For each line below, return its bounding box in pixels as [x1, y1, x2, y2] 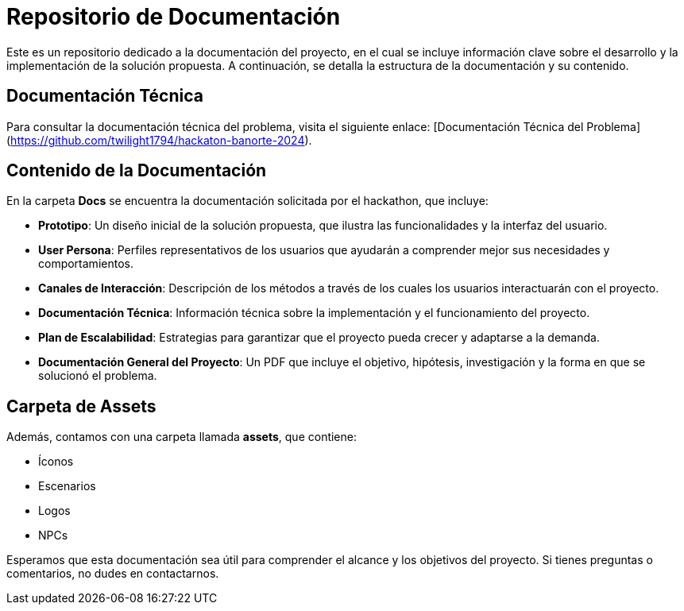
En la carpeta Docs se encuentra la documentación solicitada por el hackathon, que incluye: [6, 194, 489, 208]
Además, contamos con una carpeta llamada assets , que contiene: [6, 430, 357, 444]
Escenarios [38, 479, 96, 493]
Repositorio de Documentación [6, 3, 341, 30]
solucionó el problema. [38, 369, 157, 383]
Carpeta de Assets [6, 396, 157, 416]
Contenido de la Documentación [6, 160, 267, 181]
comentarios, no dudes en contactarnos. [6, 567, 219, 581]
